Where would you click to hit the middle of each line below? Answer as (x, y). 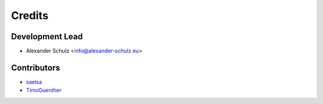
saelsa (34, 82)
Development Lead (47, 37)
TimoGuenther (44, 90)
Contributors (36, 67)
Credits (30, 15)
